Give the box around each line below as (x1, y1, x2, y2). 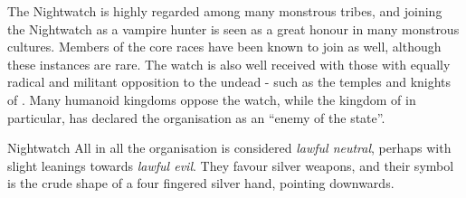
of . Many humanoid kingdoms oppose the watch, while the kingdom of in (7, 90, 416, 108)
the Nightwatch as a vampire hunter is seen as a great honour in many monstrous (7, 19, 460, 38)
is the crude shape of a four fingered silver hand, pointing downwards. (7, 174, 395, 193)
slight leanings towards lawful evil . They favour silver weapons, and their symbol (7, 156, 454, 174)
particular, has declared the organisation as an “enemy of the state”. (7, 108, 385, 127)
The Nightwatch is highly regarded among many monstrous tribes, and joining (7, 2, 442, 20)
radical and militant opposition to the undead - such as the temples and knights (7, 72, 452, 91)
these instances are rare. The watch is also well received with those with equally (7, 54, 451, 73)
